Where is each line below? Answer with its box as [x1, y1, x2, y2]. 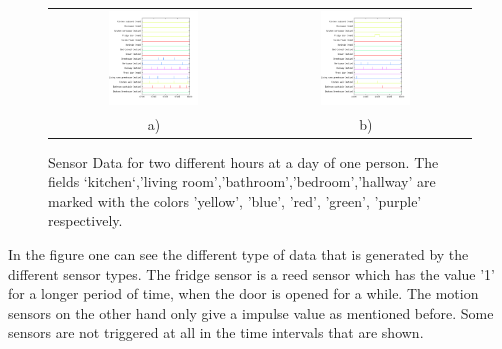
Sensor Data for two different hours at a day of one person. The [48, 151, 439, 172]
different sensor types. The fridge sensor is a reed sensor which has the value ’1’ [8, 263, 495, 284]
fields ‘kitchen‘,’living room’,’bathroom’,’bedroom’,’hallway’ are [48, 171, 436, 192]
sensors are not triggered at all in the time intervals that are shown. [8, 322, 424, 343]
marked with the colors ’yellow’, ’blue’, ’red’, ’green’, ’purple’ [48, 190, 422, 211]
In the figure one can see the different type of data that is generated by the [8, 243, 469, 264]
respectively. [48, 210, 123, 231]
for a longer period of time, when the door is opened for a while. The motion [8, 283, 479, 304]
